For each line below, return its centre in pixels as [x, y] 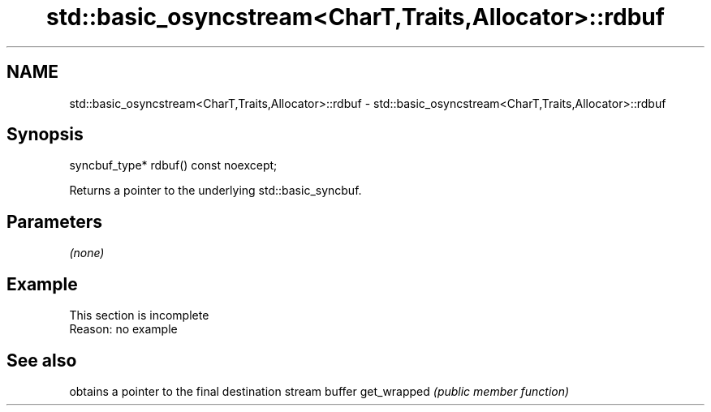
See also [42, 360]
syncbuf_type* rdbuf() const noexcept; [173, 165]
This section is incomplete [139, 315]
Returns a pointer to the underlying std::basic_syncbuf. [215, 191]
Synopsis [45, 135]
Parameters [54, 221]
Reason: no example [123, 329]
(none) [87, 253]
